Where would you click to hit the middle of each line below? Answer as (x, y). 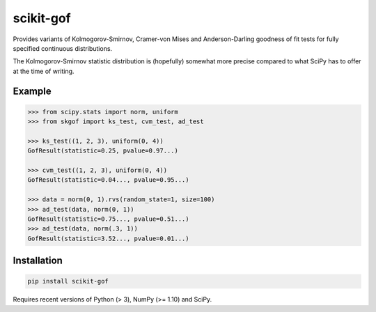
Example (32, 91)
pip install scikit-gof (68, 281)
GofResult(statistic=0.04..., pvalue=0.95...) (108, 180)
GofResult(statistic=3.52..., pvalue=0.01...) (108, 238)
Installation (38, 261)
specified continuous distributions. (63, 48)
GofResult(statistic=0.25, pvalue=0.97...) (103, 151)
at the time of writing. (44, 71)
